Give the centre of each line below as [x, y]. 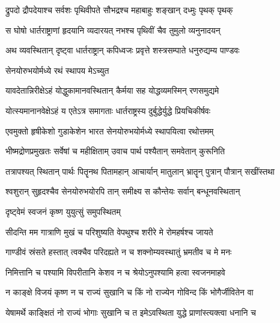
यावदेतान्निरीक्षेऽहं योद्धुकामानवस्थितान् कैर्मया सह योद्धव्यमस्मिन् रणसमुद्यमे [112, 90]
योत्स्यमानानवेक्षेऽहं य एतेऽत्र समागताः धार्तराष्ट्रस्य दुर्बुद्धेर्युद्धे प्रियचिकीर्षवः [108, 110]
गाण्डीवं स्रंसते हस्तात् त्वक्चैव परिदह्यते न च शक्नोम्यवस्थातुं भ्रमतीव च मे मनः [119, 252]
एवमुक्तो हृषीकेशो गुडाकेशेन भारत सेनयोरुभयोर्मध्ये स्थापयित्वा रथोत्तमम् [110, 131]
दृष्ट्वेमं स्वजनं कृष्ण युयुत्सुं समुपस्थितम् [63, 211]
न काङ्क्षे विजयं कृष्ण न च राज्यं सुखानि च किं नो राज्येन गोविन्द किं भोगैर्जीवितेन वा [129, 292]
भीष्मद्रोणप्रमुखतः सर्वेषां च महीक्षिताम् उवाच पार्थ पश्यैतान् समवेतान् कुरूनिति [115, 151]
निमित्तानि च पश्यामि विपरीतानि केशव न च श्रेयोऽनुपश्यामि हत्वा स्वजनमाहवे [115, 272]
